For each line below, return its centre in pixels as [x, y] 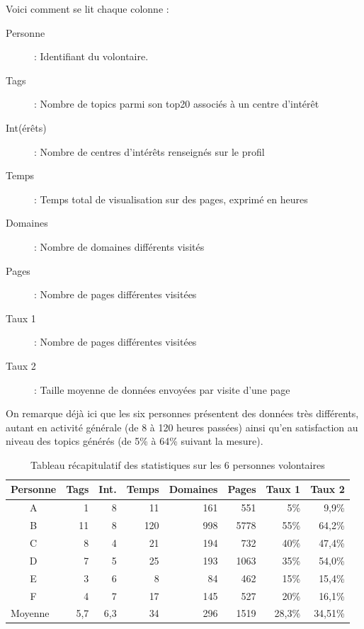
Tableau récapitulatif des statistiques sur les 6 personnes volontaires [177, 464]
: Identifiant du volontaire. [91, 56]
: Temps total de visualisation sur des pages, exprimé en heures [171, 199]
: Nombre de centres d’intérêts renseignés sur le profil [149, 151]
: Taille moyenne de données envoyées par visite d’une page [162, 389]
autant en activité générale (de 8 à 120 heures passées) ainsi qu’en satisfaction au [182, 427]
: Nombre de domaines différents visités [119, 246]
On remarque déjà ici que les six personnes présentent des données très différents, [182, 413]
